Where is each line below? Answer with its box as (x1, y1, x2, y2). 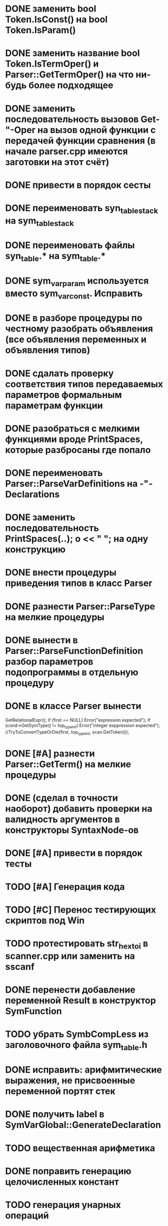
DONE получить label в (5, 1109, 105, 1120)
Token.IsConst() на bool (5, 14, 108, 25)
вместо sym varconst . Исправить (5, 288, 143, 301)
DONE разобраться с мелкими (5, 423, 140, 434)
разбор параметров (5, 656, 94, 667)
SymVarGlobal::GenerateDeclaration (5, 1119, 161, 1131)
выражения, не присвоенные (5, 1075, 135, 1086)
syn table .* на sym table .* (5, 250, 106, 264)
